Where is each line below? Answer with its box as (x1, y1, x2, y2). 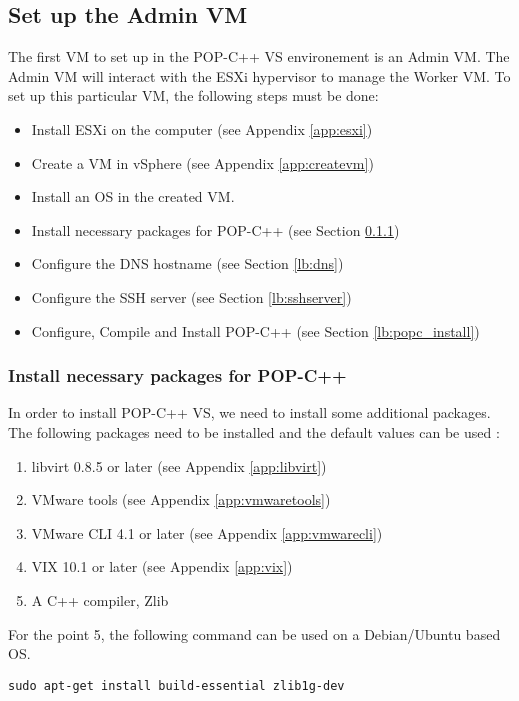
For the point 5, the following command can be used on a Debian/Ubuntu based (8, 623, 501, 644)
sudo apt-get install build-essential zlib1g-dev (8, 678, 345, 693)
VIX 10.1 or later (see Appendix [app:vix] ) (31, 556, 293, 577)
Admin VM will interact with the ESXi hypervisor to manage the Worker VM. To (8, 65, 511, 86)
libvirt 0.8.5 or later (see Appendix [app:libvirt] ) (31, 455, 327, 476)
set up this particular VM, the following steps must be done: (8, 85, 379, 106)
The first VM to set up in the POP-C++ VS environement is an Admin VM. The (8, 46, 510, 67)
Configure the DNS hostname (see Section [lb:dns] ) (31, 253, 344, 274)
